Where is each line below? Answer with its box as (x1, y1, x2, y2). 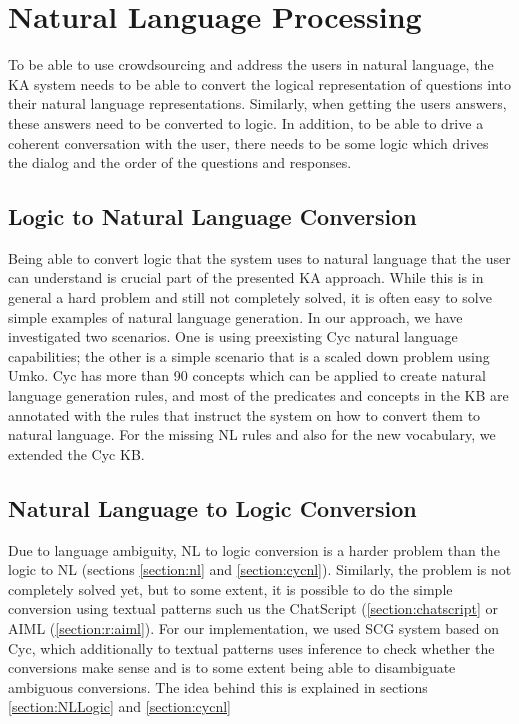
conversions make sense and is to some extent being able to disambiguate (8, 657, 456, 678)
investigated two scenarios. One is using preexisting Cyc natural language (8, 326, 458, 347)
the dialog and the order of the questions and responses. (8, 152, 352, 173)
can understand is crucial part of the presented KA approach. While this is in (8, 267, 484, 288)
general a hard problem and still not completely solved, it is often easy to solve (8, 287, 492, 308)
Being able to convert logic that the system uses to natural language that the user (8, 247, 511, 268)
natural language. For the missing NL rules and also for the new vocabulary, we (8, 424, 496, 445)
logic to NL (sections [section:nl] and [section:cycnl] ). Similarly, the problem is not (8, 559, 512, 580)
